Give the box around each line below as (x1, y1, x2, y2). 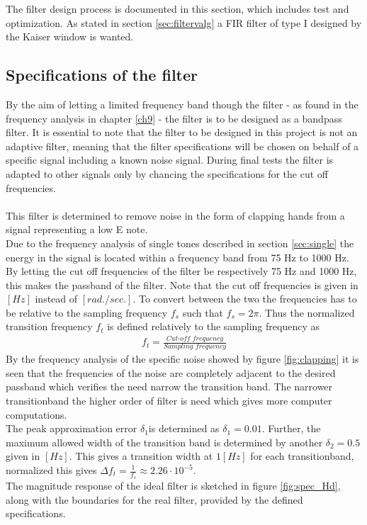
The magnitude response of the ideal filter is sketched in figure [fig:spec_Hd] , (6, 478, 341, 493)
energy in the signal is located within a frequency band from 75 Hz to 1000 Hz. (6, 249, 349, 264)
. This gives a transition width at (69, 448, 213, 463)
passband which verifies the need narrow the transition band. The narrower (6, 379, 333, 394)
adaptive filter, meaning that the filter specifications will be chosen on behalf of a (6, 138, 359, 153)
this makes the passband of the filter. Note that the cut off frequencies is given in (6, 277, 358, 292)
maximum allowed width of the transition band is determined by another (6, 434, 323, 449)
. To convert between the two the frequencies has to (132, 291, 357, 306)
